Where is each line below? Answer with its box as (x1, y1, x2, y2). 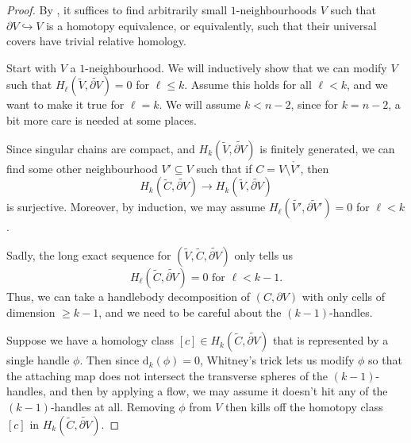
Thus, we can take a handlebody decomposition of (6, 287, 250, 304)
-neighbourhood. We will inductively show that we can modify (85, 59, 387, 75)
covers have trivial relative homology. (6, 33, 186, 49)
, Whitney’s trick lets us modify (200, 352, 355, 368)
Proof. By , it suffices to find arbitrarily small (6, 2, 228, 17)
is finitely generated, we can (259, 140, 395, 156)
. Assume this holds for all (184, 76, 312, 93)
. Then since (79, 352, 140, 368)
